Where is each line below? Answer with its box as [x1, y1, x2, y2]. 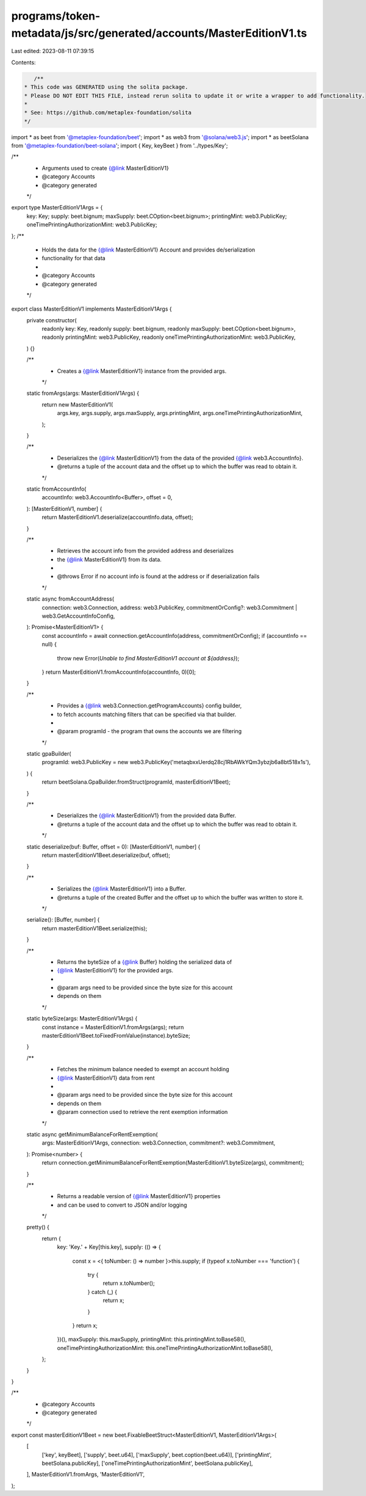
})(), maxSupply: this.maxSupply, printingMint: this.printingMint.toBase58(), [57, 1335, 246, 1343]
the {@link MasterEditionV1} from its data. [57, 555, 162, 563]
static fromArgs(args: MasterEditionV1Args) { [26, 389, 140, 397]
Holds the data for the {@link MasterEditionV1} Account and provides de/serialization [41, 246, 256, 253]
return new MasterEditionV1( [41, 400, 113, 408]
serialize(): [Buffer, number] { [26, 916, 100, 923]
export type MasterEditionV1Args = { [11, 204, 103, 211]
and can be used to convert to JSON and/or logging [57, 1201, 187, 1209]
